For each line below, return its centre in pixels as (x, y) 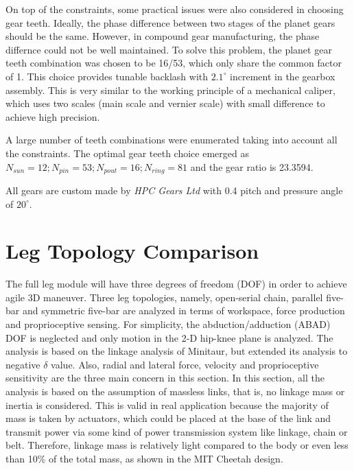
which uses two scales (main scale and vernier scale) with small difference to (165, 103)
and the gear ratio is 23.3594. (252, 166)
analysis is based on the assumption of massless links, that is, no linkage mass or (175, 391)
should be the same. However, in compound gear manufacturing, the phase (163, 36)
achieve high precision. (53, 116)
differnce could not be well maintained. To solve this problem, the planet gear (169, 49)
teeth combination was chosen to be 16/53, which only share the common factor (174, 63)
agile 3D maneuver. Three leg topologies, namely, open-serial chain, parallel (164, 297)
